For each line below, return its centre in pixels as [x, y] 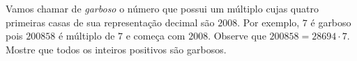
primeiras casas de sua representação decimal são [110, 22]
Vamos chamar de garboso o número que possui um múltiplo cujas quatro [162, 8]
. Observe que [237, 36]
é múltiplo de [86, 36]
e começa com [155, 36]
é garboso [331, 22]
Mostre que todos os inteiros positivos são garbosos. [116, 49]
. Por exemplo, [268, 22]
